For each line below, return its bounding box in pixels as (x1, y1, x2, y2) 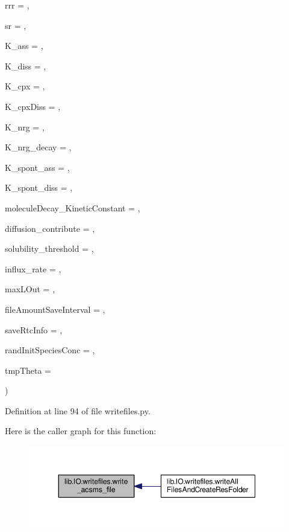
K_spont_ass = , (5, 161, 70, 173)
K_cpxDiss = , (5, 100, 61, 112)
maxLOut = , (5, 283, 55, 295)
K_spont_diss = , (5, 181, 73, 194)
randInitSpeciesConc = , (5, 344, 95, 356)
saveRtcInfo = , (5, 323, 63, 336)
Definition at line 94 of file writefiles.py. (5, 404, 151, 417)
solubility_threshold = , (5, 242, 94, 255)
